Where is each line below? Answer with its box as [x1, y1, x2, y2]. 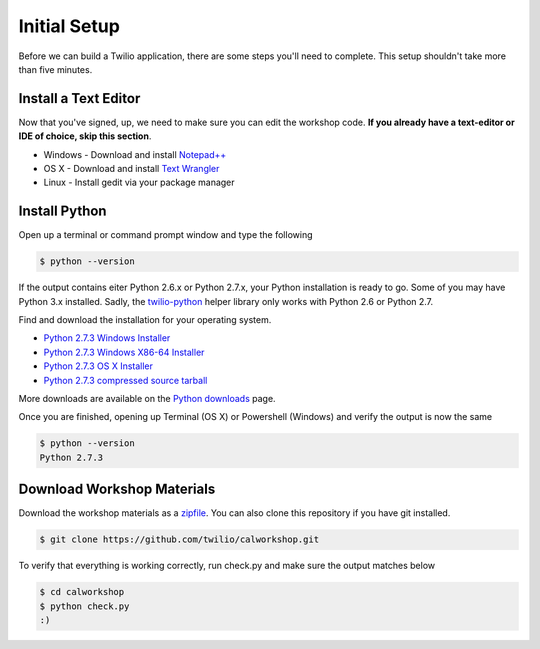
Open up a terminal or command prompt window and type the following [18, 229, 313, 241]
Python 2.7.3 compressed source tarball [43, 374, 208, 386]
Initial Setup [18, 15, 120, 37]
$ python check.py [39, 600, 130, 612]
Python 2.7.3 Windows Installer [43, 332, 171, 344]
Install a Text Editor [18, 90, 141, 107]
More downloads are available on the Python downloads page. [18, 393, 276, 405]
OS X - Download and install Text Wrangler [43, 163, 220, 175]
